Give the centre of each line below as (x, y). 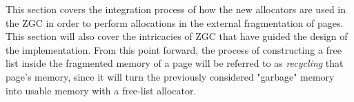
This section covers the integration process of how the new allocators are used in (176, 9)
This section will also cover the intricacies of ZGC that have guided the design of (177, 36)
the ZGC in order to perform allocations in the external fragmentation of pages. (175, 22)
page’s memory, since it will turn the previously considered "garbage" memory (170, 76)
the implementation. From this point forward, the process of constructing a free (174, 49)
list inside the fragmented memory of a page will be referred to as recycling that (175, 63)
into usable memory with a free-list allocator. (101, 90)
